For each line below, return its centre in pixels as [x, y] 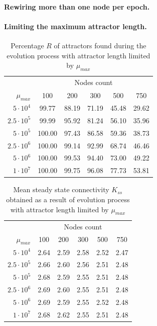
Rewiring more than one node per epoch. [77, 6]
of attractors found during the [100, 45]
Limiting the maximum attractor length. [75, 26]
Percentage [27, 45]
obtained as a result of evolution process [68, 199]
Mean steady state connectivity [61, 189]
